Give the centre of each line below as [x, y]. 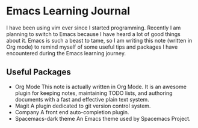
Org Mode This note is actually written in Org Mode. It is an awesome [101, 87]
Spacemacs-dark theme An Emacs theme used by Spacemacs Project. [103, 118]
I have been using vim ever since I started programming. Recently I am [94, 28]
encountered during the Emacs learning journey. [66, 53]
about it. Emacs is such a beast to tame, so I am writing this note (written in [99, 40]
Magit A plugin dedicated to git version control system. [83, 106]
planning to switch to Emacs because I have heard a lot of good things [93, 34]
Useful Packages [39, 72]
